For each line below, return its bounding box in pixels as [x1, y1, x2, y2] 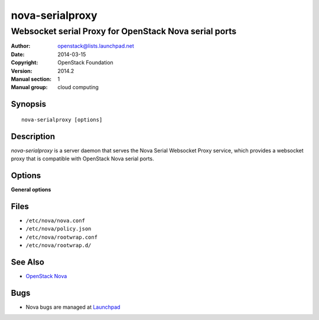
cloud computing [57, 84, 99, 91]
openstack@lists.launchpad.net [57, 42, 134, 50]
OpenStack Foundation [57, 59, 113, 66]
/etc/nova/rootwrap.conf [25, 233, 97, 240]
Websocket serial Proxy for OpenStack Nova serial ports [11, 26, 237, 37]
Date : [11, 51, 25, 58]
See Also [11, 257, 44, 267]
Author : [11, 42, 31, 50]
